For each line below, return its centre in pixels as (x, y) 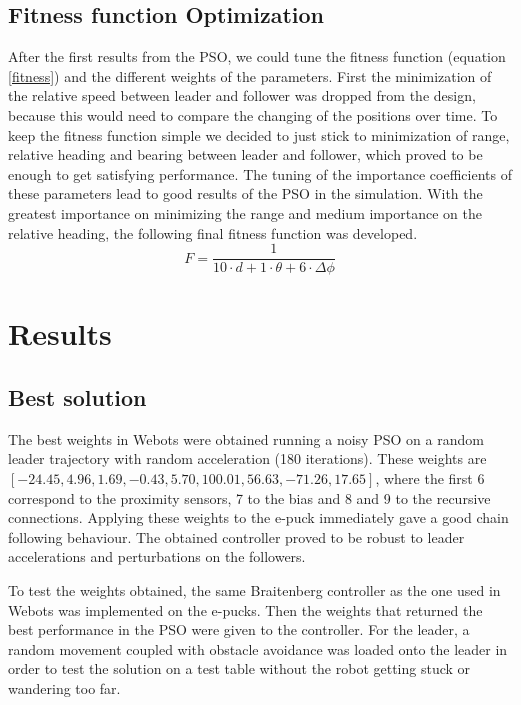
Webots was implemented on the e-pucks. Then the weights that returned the (245, 609)
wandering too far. (64, 687)
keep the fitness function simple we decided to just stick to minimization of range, (259, 134)
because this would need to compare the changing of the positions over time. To (253, 114)
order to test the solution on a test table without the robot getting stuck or (239, 668)
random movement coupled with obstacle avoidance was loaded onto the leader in (258, 648)
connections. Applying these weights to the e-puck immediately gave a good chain (258, 517)
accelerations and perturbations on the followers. (157, 556)
